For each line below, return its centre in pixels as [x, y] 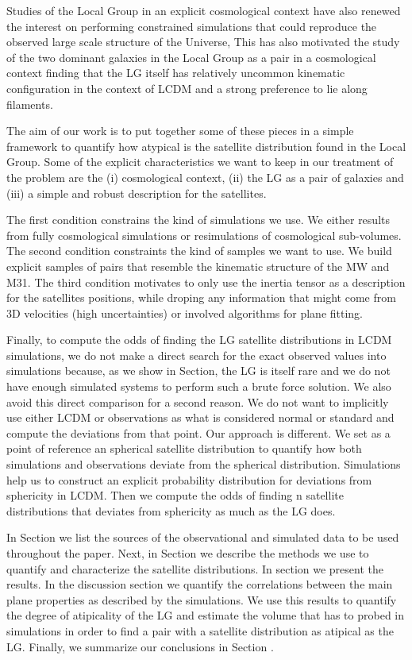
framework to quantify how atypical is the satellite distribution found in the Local [206, 146]
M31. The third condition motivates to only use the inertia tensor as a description [206, 282]
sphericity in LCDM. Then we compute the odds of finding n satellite [175, 495]
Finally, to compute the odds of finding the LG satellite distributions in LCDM [199, 340]
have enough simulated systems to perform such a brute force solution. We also [199, 386]
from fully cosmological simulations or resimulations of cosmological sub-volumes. [204, 235]
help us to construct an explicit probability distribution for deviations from [189, 479]
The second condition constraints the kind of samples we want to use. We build [199, 251]
